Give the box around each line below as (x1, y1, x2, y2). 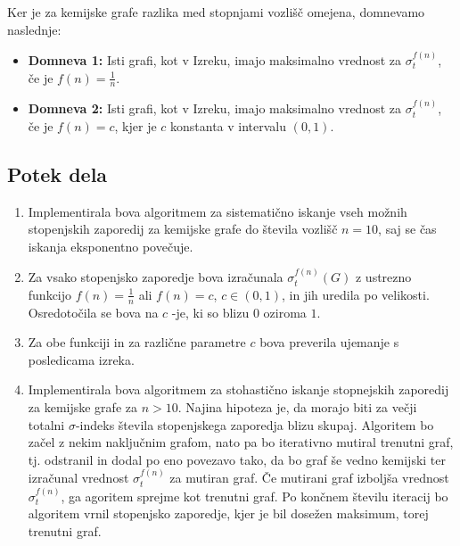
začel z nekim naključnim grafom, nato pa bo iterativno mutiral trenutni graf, (28, 433, 454, 451)
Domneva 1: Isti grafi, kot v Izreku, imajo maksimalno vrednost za (28, 51, 402, 69)
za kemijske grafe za (28, 398, 137, 417)
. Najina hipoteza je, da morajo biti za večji (177, 398, 417, 417)
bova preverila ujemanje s (259, 333, 399, 352)
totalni (28, 415, 65, 434)
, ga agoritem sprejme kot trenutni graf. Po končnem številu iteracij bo (61, 486, 448, 505)
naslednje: (7, 20, 62, 38)
